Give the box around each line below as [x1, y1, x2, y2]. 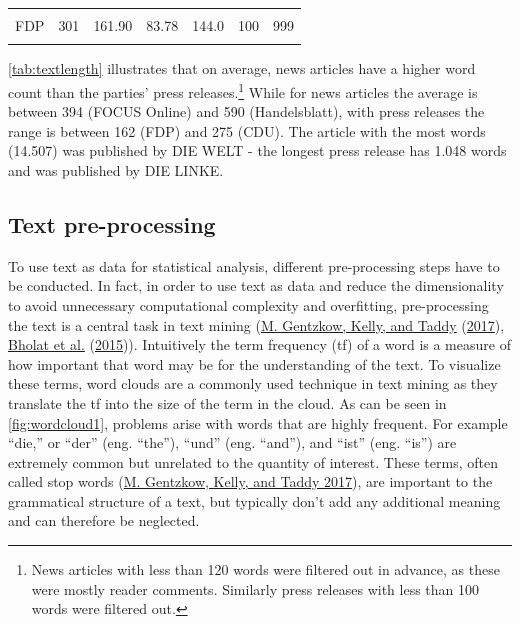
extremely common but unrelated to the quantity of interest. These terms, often [8, 451, 498, 472]
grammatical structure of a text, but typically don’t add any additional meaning [8, 490, 501, 511]
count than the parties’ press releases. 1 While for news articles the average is [8, 78, 478, 102]
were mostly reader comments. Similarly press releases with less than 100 [31, 578, 480, 599]
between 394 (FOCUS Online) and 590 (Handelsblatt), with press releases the [8, 101, 485, 122]
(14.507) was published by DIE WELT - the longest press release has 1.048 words [8, 140, 507, 161]
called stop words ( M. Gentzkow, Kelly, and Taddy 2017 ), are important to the [8, 471, 493, 492]
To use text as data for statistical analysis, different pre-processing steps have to [8, 255, 500, 276]
